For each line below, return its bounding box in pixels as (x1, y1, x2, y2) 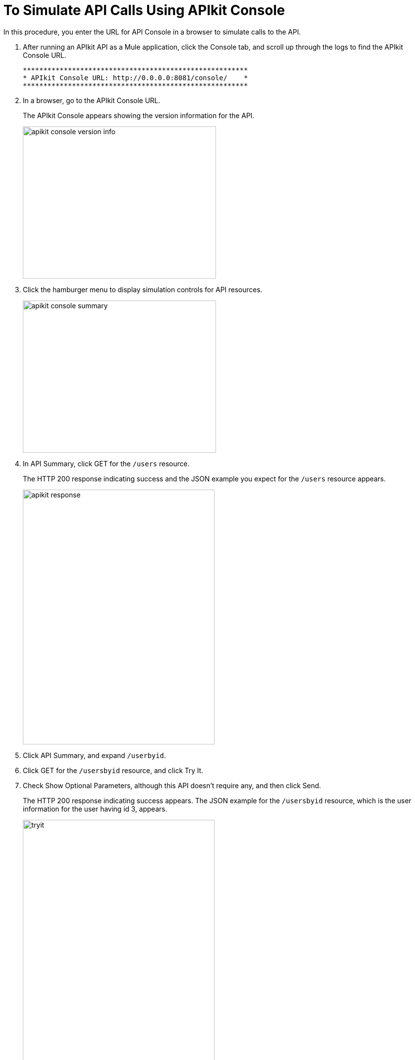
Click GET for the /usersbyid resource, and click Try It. (23, 766, 203, 775)
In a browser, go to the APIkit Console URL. (23, 96, 161, 105)
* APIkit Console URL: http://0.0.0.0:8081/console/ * (23, 73, 248, 82)
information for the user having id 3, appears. (23, 804, 167, 813)
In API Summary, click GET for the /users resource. (23, 459, 190, 468)
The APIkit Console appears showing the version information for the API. (23, 111, 254, 120)
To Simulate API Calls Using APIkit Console (3, 2, 285, 18)
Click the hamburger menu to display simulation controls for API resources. (23, 285, 263, 294)
